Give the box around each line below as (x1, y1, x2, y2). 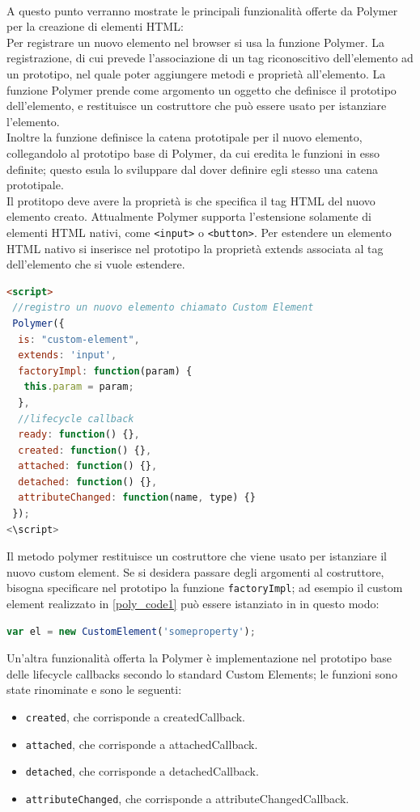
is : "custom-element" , (18, 333, 140, 345)
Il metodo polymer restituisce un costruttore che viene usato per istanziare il (6, 548, 387, 565)
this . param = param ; (23, 381, 134, 393)
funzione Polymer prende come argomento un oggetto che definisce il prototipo (6, 81, 397, 98)
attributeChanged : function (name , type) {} (18, 492, 256, 504)
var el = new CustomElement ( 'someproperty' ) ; (6, 625, 256, 637)
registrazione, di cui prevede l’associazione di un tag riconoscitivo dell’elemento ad (6, 49, 414, 66)
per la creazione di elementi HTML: (6, 18, 184, 35)
